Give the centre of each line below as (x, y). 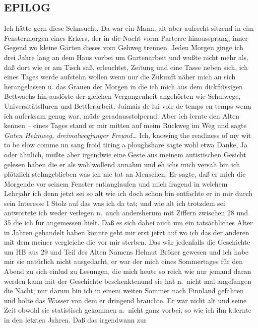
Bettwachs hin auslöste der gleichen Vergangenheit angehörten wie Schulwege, (122, 96)
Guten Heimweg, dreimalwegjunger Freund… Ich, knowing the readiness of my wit (128, 135)
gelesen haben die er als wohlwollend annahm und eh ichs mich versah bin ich (122, 164)
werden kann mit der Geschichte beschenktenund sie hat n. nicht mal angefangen (128, 281)
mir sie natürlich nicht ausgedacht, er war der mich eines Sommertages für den (124, 261)
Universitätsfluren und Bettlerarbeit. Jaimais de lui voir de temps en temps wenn (128, 105)
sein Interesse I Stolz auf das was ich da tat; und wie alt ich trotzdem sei (115, 203)
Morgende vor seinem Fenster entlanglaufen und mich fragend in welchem (116, 183)
